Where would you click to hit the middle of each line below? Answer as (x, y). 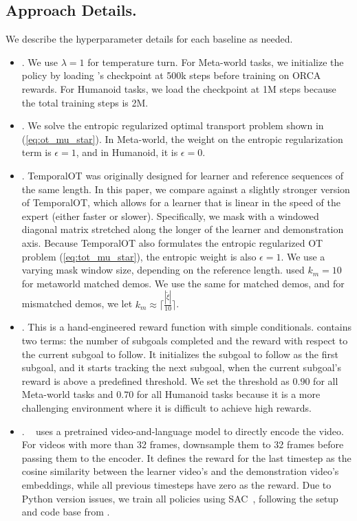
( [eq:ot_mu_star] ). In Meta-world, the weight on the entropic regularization (182, 138)
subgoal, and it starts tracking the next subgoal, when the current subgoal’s (181, 367)
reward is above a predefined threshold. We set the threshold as (155, 380)
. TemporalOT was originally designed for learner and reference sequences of (183, 175)
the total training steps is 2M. (85, 102)
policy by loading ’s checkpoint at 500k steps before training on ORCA (171, 75)
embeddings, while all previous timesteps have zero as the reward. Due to (176, 484)
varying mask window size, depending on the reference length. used (163, 270)
